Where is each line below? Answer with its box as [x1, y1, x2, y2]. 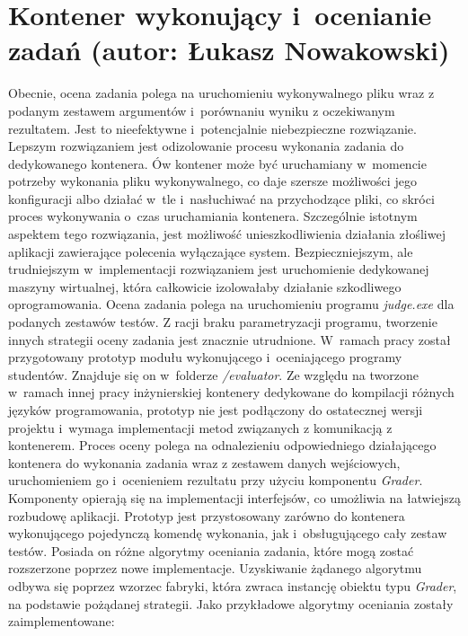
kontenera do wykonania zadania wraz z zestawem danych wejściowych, [8, 453, 401, 472]
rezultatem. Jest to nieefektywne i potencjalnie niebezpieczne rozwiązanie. [8, 119, 417, 137]
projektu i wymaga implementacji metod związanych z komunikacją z [8, 418, 393, 437]
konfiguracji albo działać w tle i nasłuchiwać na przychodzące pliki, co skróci [8, 189, 435, 208]
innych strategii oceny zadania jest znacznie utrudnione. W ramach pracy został [8, 330, 451, 349]
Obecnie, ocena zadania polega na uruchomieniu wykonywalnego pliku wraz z [8, 84, 435, 102]
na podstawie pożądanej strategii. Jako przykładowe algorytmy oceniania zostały [8, 594, 454, 613]
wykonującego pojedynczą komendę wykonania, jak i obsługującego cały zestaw [8, 524, 447, 543]
